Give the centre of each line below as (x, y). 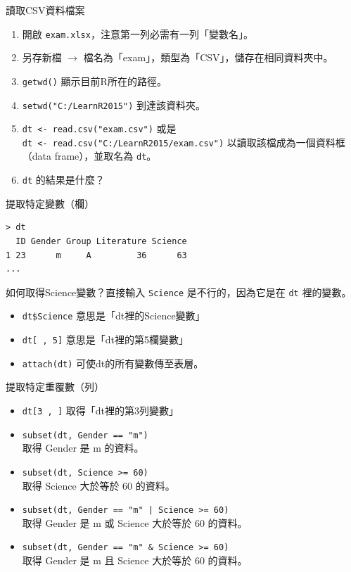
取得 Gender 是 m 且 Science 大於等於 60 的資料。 (135, 560)
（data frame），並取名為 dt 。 (89, 156)
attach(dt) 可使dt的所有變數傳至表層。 (113, 363)
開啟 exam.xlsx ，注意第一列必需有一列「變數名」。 (138, 33)
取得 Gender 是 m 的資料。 (83, 448)
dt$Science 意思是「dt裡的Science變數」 (114, 316)
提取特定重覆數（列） (55, 387)
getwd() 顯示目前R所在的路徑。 (94, 81)
